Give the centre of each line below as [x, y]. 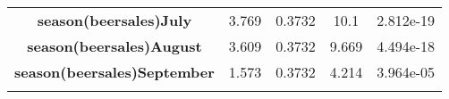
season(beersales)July [114, 20]
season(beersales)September [114, 72]
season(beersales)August [114, 46]
